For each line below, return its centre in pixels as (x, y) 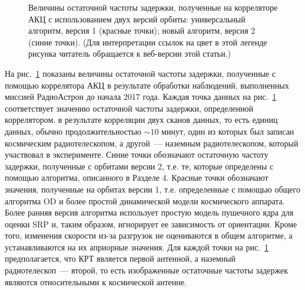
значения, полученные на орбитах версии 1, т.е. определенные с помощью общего (152, 189)
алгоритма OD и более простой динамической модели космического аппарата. (145, 201)
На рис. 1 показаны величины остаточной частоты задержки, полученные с (140, 73)
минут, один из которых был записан (228, 131)
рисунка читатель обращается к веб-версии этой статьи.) (130, 53)
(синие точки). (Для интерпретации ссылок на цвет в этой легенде (148, 42)
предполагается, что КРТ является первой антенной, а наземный (120, 258)
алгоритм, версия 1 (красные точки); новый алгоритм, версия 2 (142, 30)
